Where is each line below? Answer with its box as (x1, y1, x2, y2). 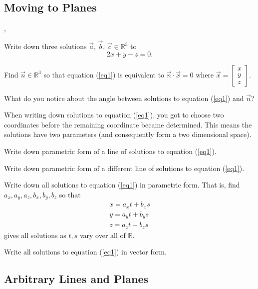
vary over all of (79, 229, 126, 240)
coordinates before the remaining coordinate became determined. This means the (4, 119, 252, 129)
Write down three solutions (4, 41, 87, 51)
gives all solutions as (4, 229, 66, 240)
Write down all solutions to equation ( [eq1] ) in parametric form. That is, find (4, 179, 240, 190)
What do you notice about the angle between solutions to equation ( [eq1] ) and (4, 92, 244, 103)
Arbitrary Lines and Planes (4, 271, 149, 286)
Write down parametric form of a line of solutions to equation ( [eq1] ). (4, 145, 217, 156)
